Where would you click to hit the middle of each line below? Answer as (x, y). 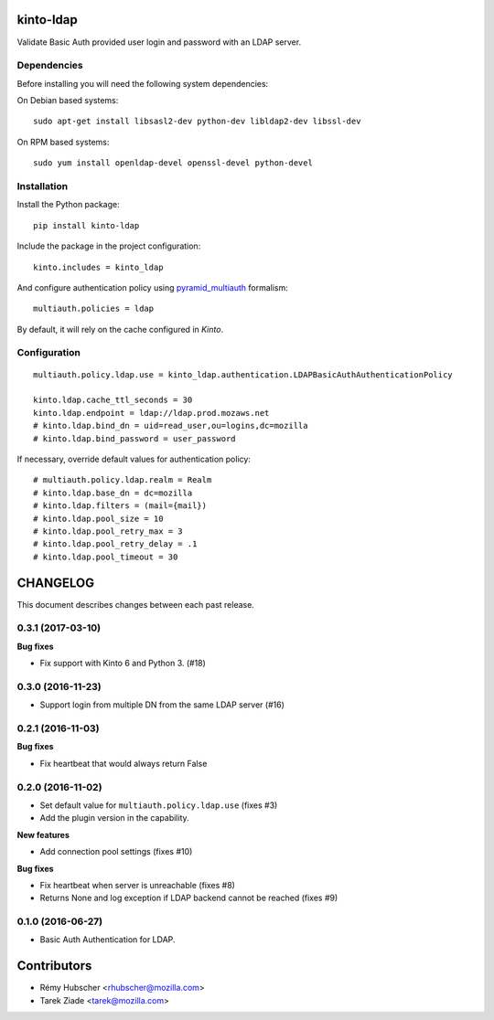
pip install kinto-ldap (86, 225)
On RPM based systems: (63, 142)
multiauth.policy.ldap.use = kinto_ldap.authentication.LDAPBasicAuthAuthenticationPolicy (243, 374)
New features (43, 834)
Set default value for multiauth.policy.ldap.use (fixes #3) (159, 805)
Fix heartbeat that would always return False (123, 763)
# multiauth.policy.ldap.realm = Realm (123, 480)
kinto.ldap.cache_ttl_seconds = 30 (113, 400)
